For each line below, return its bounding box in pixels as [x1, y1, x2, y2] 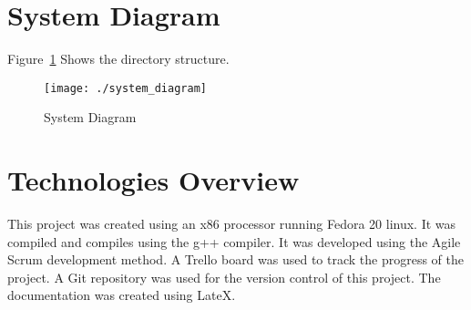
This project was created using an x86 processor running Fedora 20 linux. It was [7, 214, 456, 233]
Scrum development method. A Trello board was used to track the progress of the [7, 250, 465, 269]
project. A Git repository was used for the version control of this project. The [7, 267, 441, 286]
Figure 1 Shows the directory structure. [7, 49, 230, 68]
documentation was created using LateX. [7, 285, 236, 305]
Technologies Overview [7, 161, 300, 199]
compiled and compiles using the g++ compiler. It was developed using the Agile [7, 232, 461, 251]
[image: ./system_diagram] [44, 81, 207, 95]
